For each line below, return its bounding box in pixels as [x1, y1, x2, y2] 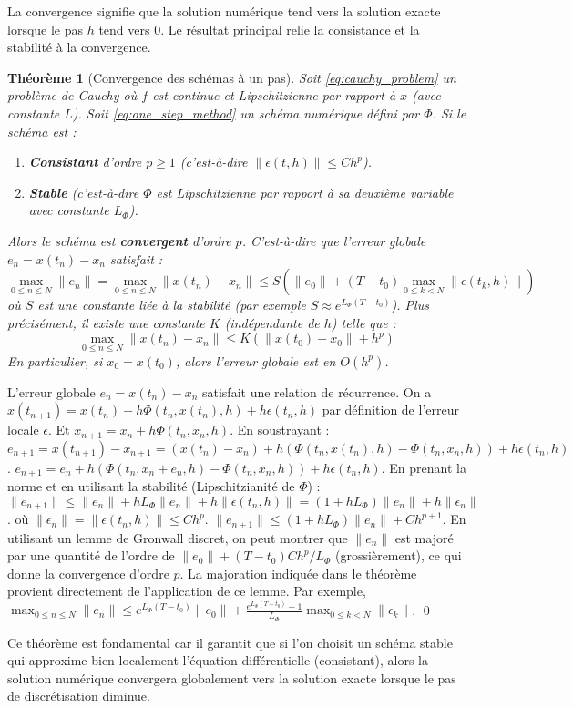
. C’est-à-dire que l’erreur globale [241, 231, 426, 250]
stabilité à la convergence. [7, 37, 151, 56]
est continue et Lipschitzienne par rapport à [152, 86, 396, 105]
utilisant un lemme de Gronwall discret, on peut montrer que [7, 528, 348, 547]
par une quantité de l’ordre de [7, 546, 175, 565]
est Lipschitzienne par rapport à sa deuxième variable [156, 182, 454, 201]
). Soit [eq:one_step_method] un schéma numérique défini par [72, 103, 420, 122]
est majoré [394, 528, 454, 547]
